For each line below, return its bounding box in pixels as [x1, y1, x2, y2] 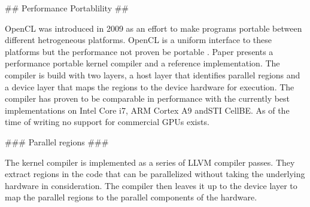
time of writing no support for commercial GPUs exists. [5, 115, 209, 128]
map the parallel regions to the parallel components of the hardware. [5, 191, 257, 203]
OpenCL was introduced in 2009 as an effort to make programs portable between [5, 22, 302, 34]
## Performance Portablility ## [5, 2, 129, 14]
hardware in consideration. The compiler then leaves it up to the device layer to [5, 179, 297, 191]
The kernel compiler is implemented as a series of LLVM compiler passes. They [5, 156, 295, 168]
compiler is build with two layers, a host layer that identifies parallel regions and [5, 68, 300, 81]
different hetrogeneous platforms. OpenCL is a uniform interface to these [5, 34, 272, 46]
